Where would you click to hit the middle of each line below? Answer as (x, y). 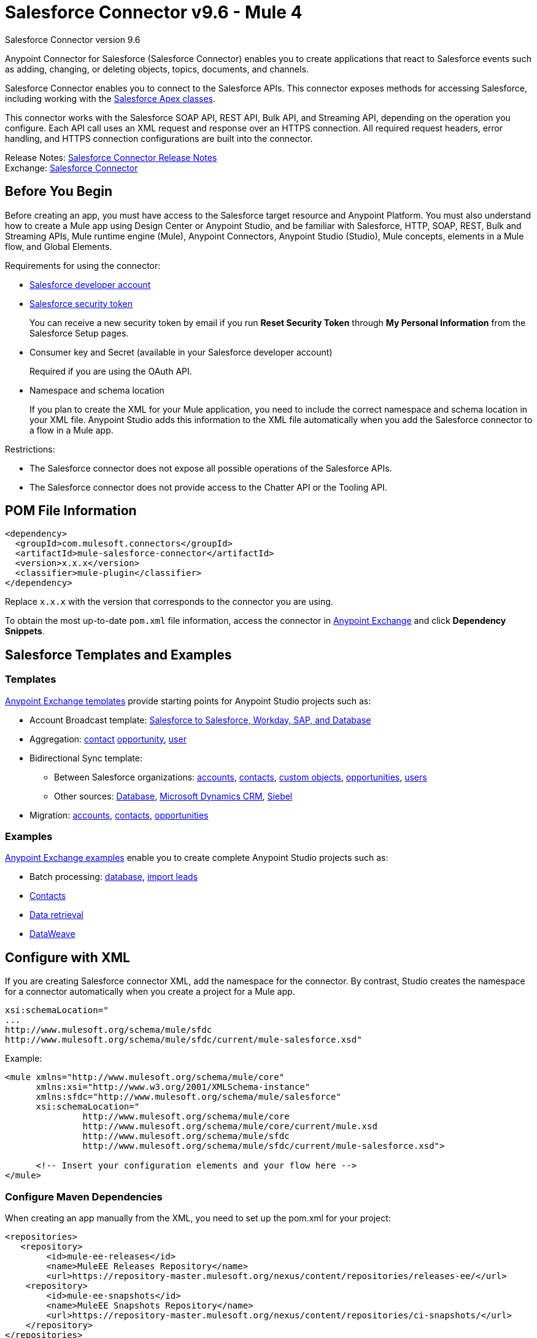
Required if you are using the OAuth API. (111, 371)
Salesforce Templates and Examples (118, 655)
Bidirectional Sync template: (86, 758)
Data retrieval (56, 915)
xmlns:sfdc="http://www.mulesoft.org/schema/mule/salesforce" (188, 1097)
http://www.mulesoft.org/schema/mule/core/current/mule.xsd (230, 1126)
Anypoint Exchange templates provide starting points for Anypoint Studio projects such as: (188, 701)
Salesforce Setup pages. (79, 333)
